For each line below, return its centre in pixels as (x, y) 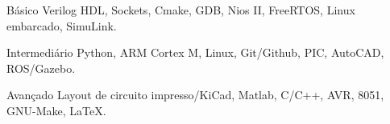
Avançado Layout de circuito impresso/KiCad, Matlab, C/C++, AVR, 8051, (195, 95)
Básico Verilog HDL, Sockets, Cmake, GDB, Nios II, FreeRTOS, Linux (181, 10)
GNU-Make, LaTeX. (56, 110)
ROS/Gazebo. (41, 68)
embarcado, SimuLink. (62, 25)
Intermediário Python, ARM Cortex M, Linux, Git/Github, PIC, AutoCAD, (195, 52)
